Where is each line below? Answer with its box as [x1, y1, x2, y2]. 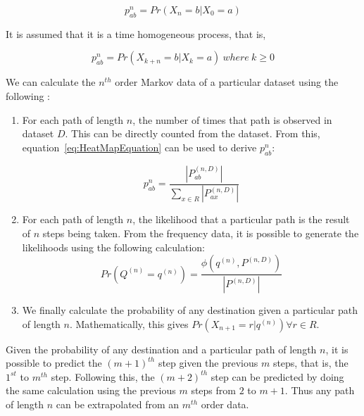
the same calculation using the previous [6, 383, 176, 398]
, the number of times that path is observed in [132, 112, 332, 127]
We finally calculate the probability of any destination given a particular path [22, 303, 358, 317]
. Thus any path [284, 383, 355, 398]
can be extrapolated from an [56, 397, 180, 412]
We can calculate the [6, 75, 96, 89]
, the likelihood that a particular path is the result [132, 212, 350, 227]
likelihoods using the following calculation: [22, 239, 205, 254]
